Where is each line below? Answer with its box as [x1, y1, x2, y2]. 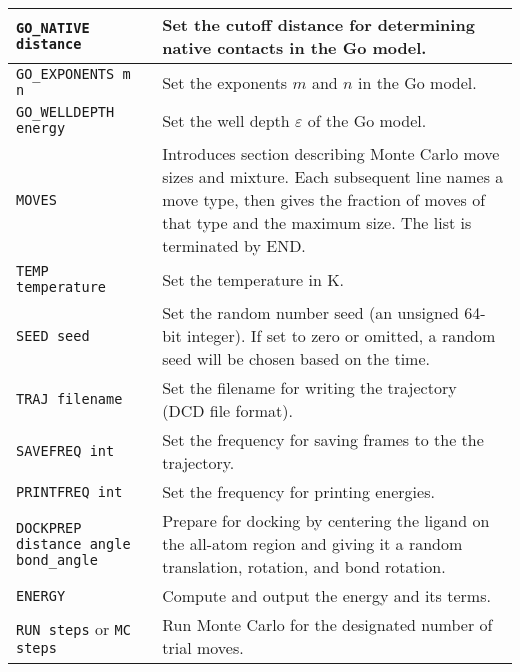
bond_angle [16, 551, 98, 568]
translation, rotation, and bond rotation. [162, 555, 446, 578]
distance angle [16, 535, 131, 552]
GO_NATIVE [16, 20, 90, 36]
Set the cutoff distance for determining [162, 13, 475, 36]
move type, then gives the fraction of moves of [162, 188, 486, 211]
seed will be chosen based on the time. [162, 347, 430, 370]
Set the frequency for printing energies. [162, 480, 435, 503]
